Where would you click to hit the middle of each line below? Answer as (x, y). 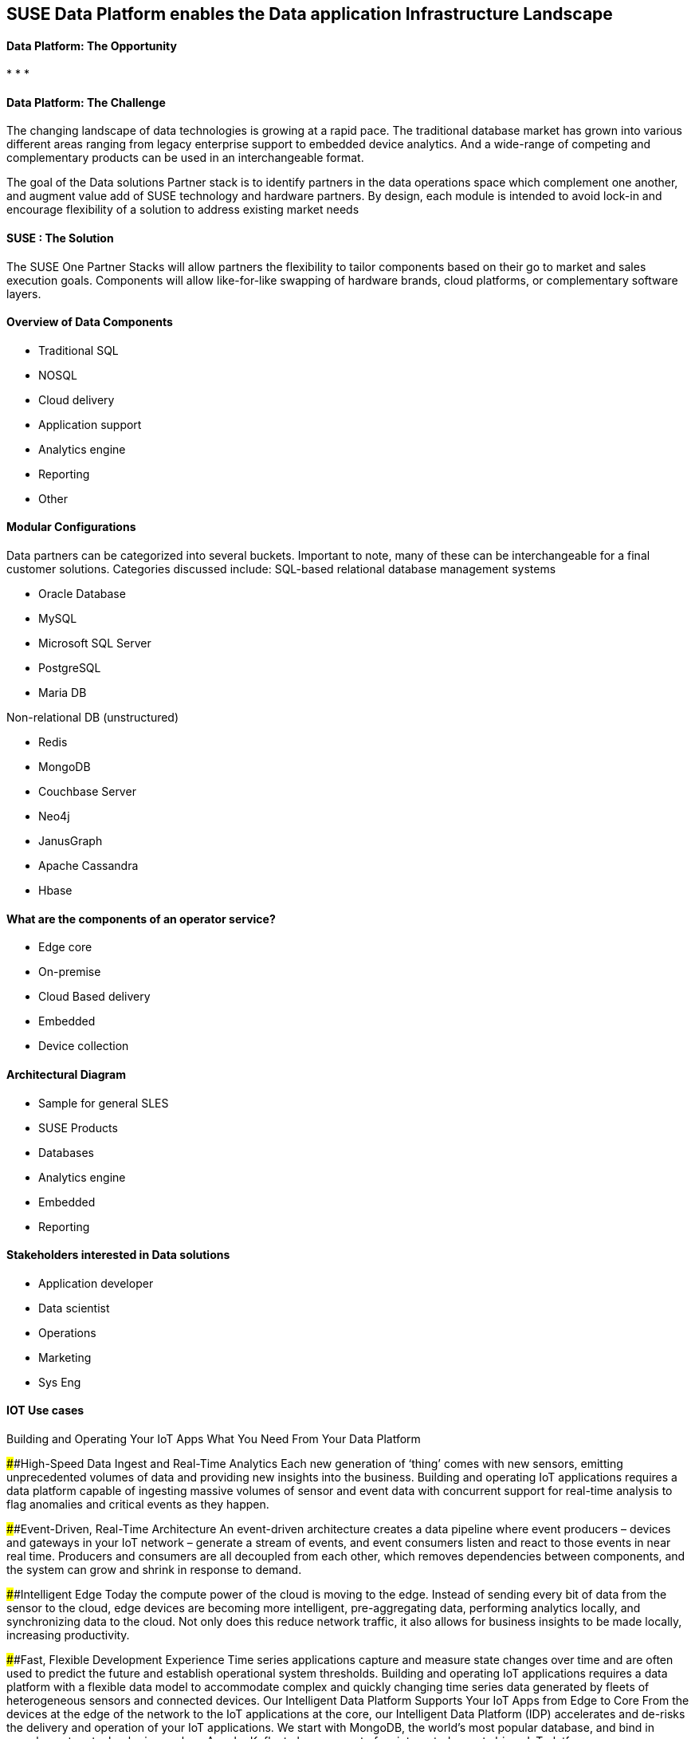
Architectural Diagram (67, 1074)
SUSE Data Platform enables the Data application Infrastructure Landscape (310, 14)
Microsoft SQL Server (95, 643)
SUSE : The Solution (60, 238)
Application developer (96, 1283)
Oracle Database (82, 594)
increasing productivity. (68, 1635)
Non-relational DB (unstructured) (93, 718)
